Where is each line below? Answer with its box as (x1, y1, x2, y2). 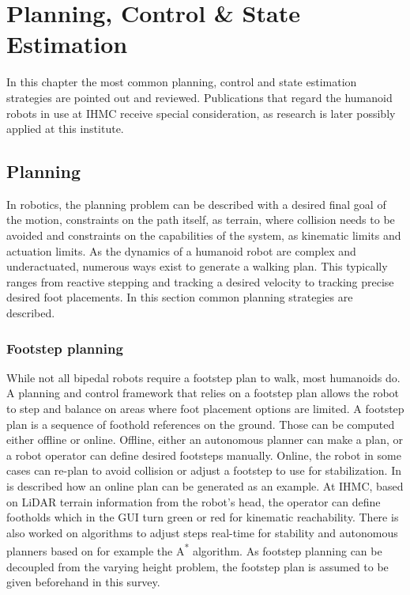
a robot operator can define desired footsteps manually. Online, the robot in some (6, 446, 401, 463)
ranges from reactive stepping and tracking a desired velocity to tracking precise (6, 273, 394, 290)
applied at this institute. (6, 120, 124, 137)
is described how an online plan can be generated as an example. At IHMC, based (6, 478, 404, 495)
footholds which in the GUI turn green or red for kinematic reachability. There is (6, 509, 399, 525)
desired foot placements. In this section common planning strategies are (6, 289, 353, 305)
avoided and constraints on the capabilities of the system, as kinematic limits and (6, 227, 401, 244)
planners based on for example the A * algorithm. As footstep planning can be (6, 540, 382, 559)
